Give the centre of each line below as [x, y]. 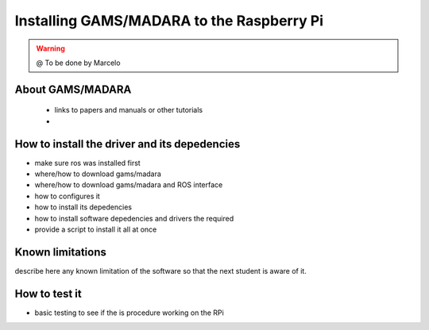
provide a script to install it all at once [96, 229]
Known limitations [60, 252]
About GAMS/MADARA [73, 89]
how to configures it [68, 196]
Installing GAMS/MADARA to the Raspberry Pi [169, 21]
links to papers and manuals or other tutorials [128, 110]
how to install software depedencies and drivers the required [134, 218]
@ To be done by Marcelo [78, 63]
